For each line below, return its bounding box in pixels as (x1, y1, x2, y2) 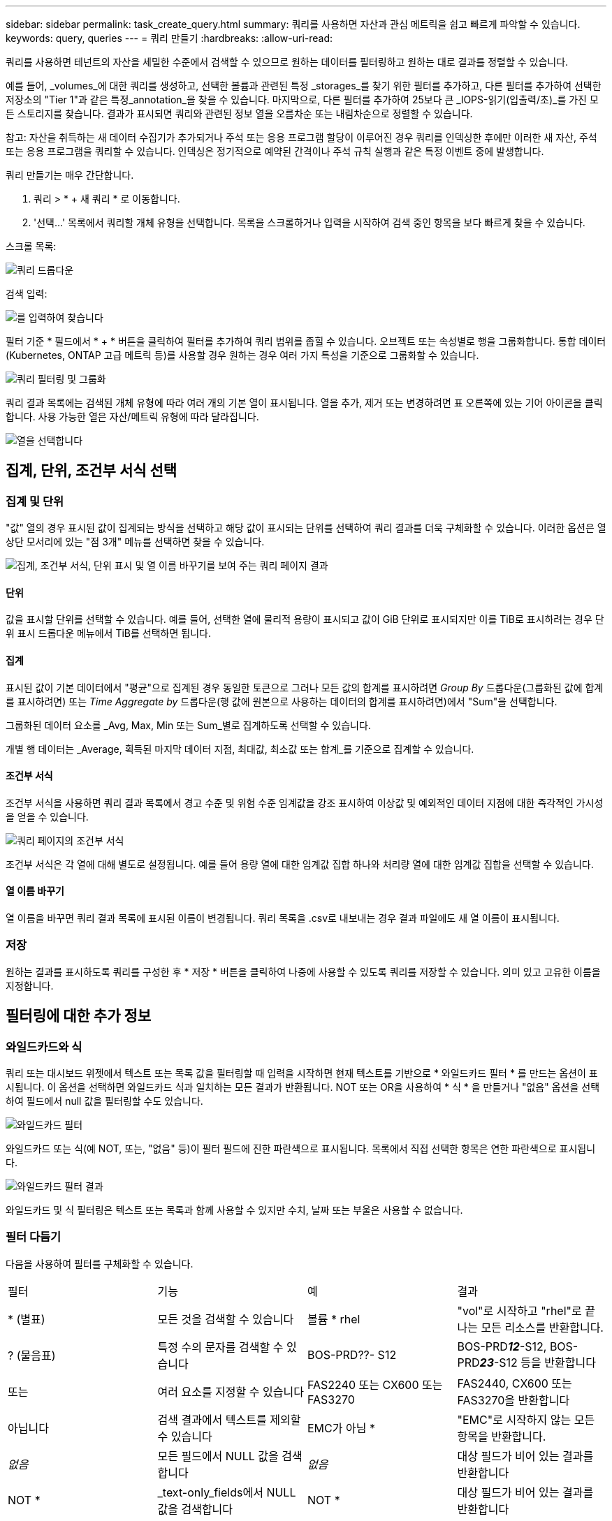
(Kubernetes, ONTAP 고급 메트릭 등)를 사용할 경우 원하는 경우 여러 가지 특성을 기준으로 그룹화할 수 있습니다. (6, 349, 479, 361)
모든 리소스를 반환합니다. (481, 1320, 604, 1335)
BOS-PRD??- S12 (307, 1347, 397, 1362)
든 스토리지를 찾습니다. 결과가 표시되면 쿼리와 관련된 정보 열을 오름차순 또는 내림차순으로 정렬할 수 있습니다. (6, 108, 473, 119)
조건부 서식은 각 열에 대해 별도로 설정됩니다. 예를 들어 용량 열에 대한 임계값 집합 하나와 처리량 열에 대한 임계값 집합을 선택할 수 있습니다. (6, 858, 594, 870)
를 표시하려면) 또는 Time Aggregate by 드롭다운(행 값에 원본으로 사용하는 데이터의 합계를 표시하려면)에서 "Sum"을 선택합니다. (6, 695, 558, 707)
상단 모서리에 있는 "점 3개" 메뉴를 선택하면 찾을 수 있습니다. (6, 536, 265, 548)
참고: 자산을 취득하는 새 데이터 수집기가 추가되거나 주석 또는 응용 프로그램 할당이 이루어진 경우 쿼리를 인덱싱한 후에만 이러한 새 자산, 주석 (6, 131, 597, 143)
